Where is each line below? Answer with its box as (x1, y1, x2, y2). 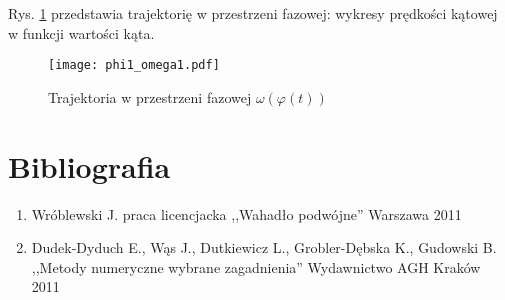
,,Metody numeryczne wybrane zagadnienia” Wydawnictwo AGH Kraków (31, 256, 481, 277)
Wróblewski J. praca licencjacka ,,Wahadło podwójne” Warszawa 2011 (31, 203, 462, 224)
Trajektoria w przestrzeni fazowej (48, 86, 252, 107)
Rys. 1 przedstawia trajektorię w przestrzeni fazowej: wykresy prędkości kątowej (8, 3, 498, 23)
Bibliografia (8, 145, 171, 186)
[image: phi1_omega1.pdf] (48, 58, 220, 73)
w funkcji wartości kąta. (8, 22, 155, 43)
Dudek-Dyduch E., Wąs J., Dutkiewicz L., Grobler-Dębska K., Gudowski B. (31, 237, 497, 258)
